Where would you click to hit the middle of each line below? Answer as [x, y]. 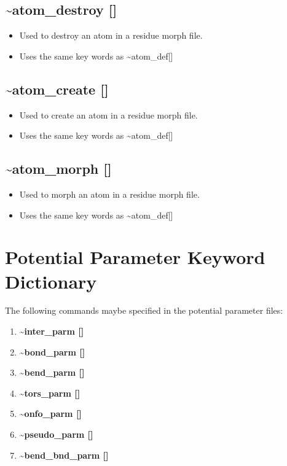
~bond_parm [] [52, 351]
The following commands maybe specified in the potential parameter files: [144, 310]
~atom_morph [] [58, 169]
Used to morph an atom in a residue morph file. [109, 194]
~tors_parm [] [50, 393]
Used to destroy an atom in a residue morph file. [111, 35]
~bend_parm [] [52, 372]
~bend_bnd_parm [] [64, 455]
